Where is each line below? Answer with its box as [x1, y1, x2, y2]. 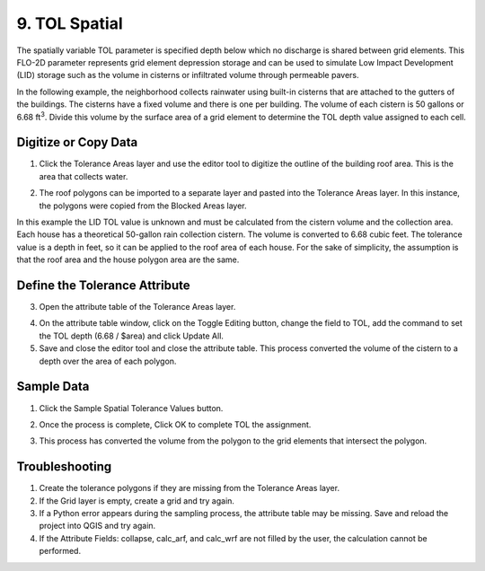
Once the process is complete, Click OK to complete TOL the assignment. [39, 418, 312, 430]
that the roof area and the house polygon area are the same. [16, 254, 240, 265]
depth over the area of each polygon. [39, 356, 177, 366]
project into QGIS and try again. [39, 521, 156, 531]
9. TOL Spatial [16, 13, 123, 33]
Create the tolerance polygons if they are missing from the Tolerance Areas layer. [39, 483, 340, 494]
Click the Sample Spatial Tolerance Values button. [39, 402, 224, 413]
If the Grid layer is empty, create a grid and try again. [39, 495, 235, 506]
